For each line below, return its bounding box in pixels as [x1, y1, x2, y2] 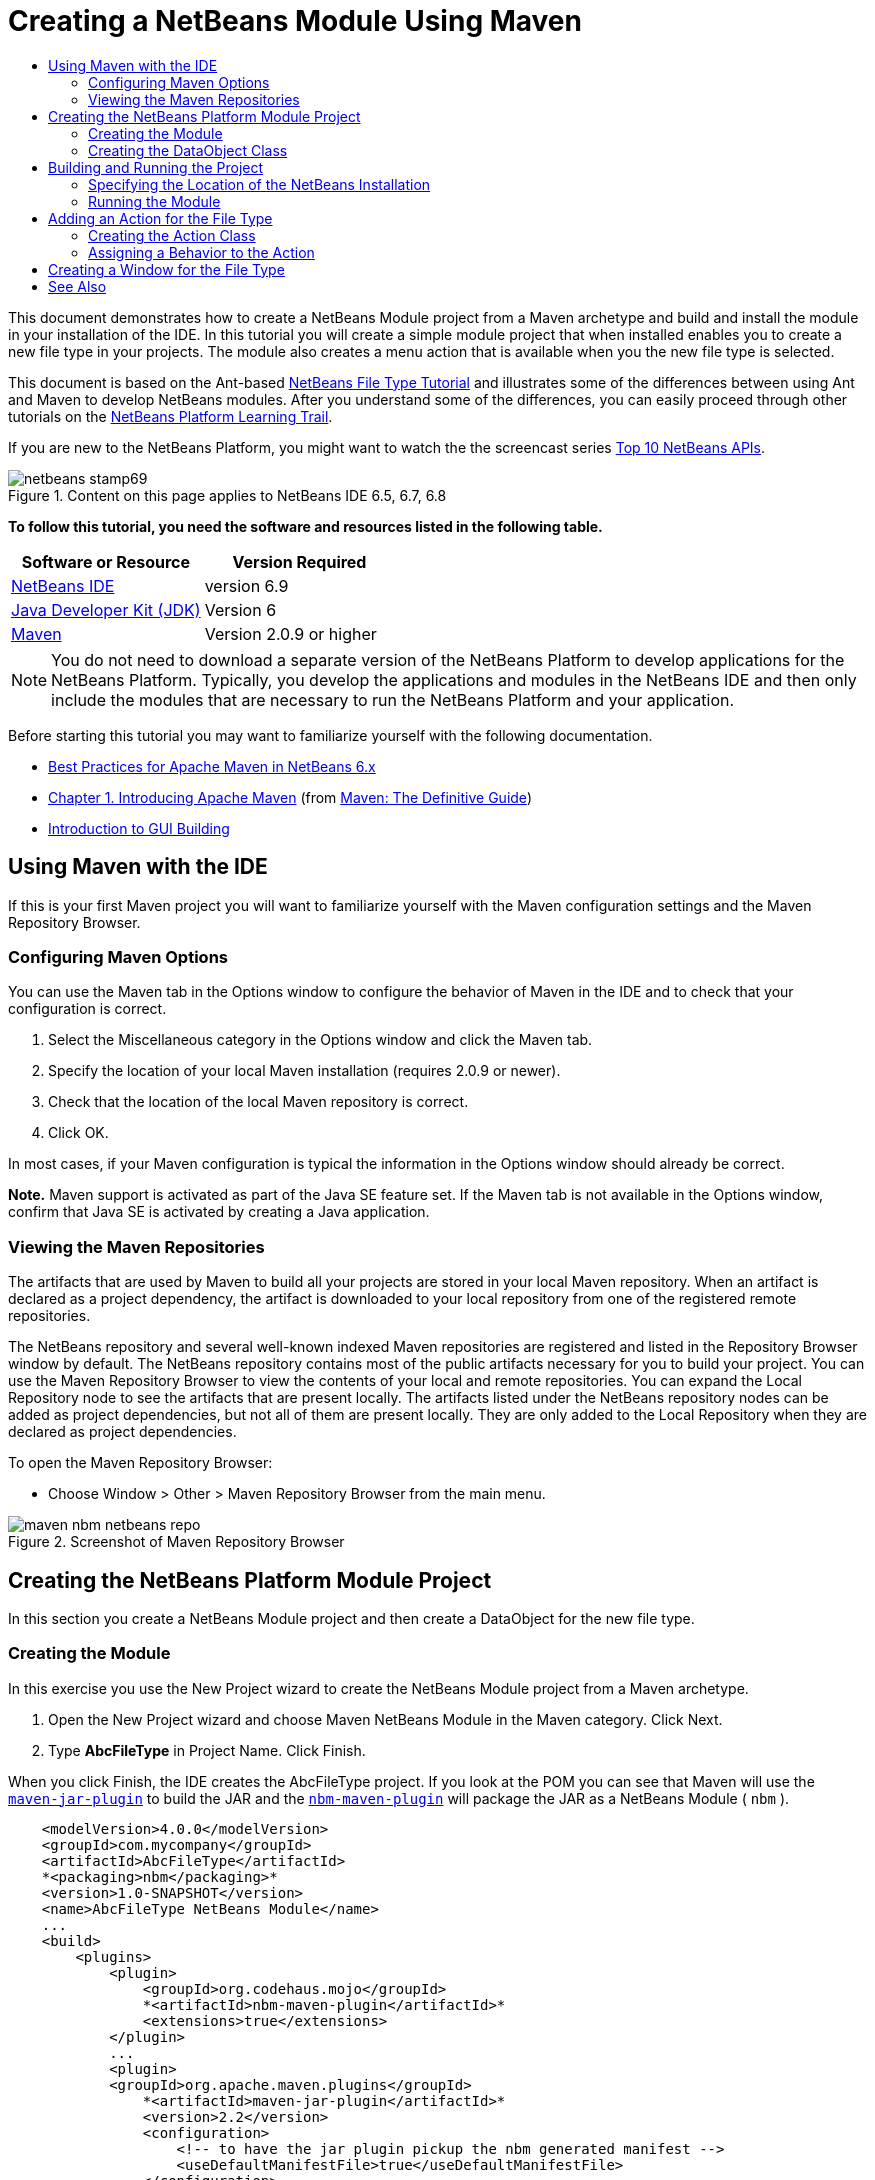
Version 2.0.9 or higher [204, 623, 377, 644]
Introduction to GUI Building [48, 819, 230, 837]
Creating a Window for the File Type [48, 260, 285, 278]
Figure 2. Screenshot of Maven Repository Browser [8, 1533, 345, 1551]
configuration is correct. [8, 1000, 167, 1018]
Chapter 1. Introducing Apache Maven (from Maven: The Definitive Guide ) [48, 788, 532, 806]
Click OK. [48, 1124, 109, 1142]
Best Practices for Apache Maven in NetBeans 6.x [48, 757, 376, 775]
